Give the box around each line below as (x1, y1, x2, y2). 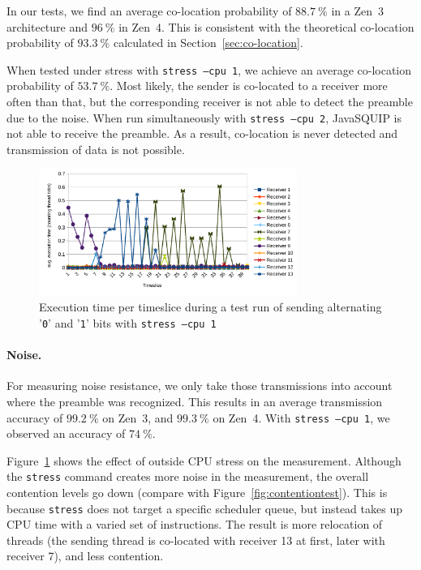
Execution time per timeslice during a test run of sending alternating (39, 298, 382, 315)
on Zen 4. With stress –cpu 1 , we (213, 409, 390, 426)
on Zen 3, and (102, 409, 174, 426)
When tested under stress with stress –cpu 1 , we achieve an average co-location (6, 61, 412, 78)
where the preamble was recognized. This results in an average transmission (6, 392, 383, 409)
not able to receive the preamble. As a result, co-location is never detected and (6, 125, 398, 142)
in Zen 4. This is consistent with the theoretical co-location (118, 18, 415, 35)
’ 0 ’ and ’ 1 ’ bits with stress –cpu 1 (39, 314, 217, 331)
